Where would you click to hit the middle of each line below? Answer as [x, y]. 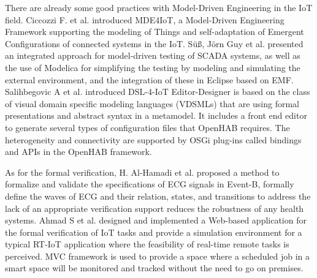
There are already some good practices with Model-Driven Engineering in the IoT [159, 7]
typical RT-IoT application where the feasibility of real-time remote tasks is [147, 244]
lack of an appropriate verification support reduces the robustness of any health [155, 208]
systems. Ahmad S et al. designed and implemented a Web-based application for [156, 220]
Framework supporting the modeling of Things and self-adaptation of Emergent [155, 32]
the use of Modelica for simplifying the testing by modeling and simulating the [153, 67]
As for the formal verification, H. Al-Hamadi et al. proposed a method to [142, 172]
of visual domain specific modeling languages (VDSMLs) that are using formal [152, 103]
